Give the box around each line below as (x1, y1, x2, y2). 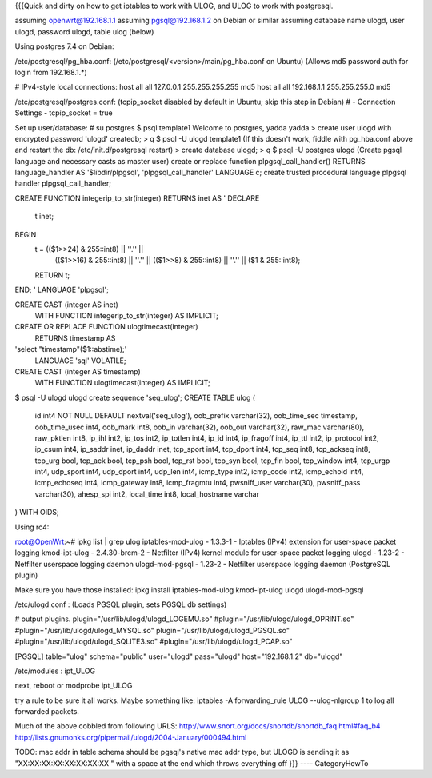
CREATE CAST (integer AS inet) (14, 300, 119, 309)
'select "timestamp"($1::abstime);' (14, 345, 127, 354)
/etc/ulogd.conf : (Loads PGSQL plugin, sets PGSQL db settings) (14, 600, 227, 609)
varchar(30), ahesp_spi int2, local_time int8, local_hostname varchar (34, 489, 260, 499)
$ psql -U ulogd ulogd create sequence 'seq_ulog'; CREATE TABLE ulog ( (14, 393, 256, 402)
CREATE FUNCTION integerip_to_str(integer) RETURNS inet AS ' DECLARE (14, 193, 260, 203)
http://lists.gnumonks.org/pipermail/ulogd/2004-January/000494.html (14, 732, 247, 742)
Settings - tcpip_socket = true (14, 108, 113, 118)
